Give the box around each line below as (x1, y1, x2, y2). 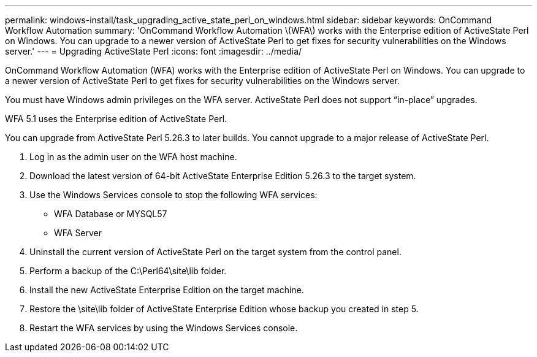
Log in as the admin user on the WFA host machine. (29, 152, 237, 162)
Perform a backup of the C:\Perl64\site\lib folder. (29, 266, 227, 276)
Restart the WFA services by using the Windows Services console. (29, 323, 298, 333)
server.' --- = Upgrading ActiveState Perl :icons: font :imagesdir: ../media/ (5, 46, 302, 56)
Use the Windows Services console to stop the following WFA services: (29, 190, 318, 200)
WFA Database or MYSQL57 (54, 209, 167, 219)
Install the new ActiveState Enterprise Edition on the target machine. (29, 285, 304, 295)
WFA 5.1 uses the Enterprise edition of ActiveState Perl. (5, 113, 227, 124)
